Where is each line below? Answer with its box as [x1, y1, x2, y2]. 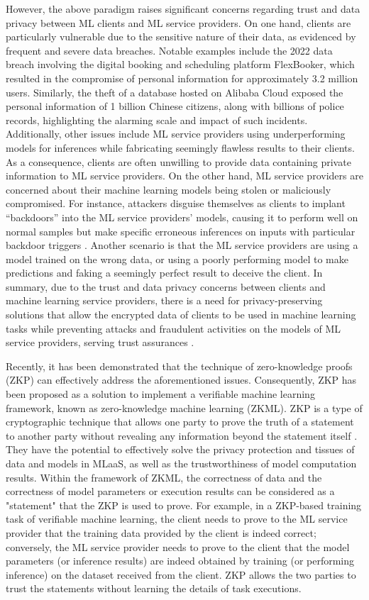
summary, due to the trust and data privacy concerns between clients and [6, 279, 326, 294]
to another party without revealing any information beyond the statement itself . [6, 428, 358, 443]
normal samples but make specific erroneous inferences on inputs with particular [6, 223, 356, 238]
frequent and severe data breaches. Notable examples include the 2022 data [6, 43, 333, 57]
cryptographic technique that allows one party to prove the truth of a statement [6, 414, 354, 429]
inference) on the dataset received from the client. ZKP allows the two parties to [6, 567, 356, 582]
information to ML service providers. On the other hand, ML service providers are [6, 168, 363, 183]
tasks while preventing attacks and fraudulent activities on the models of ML [6, 321, 341, 335]
